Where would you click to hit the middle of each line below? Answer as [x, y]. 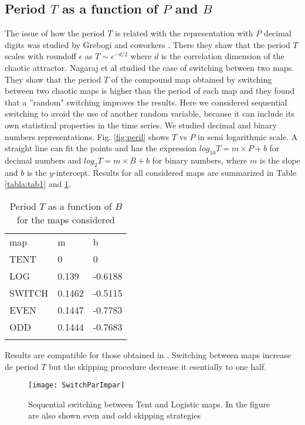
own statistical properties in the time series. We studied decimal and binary [141, 125]
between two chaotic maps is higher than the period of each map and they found [150, 91]
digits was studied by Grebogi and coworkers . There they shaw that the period [148, 44]
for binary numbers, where [200, 160]
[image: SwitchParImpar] [77, 385]
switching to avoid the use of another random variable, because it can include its [150, 113]
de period [22, 366]
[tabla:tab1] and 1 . [38, 184]
